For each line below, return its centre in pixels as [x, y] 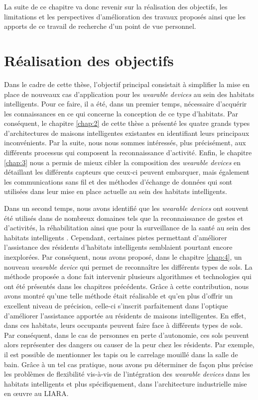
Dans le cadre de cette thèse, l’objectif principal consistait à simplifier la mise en [127, 84]
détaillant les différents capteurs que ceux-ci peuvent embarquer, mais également [127, 172]
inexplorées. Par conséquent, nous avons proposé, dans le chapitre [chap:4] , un [123, 257]
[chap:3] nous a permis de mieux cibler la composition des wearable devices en [123, 162]
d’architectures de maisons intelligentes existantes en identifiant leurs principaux [127, 133]
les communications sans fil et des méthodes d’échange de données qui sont [118, 181]
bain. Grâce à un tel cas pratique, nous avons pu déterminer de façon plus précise [129, 364]
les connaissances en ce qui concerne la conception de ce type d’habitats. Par [121, 113]
